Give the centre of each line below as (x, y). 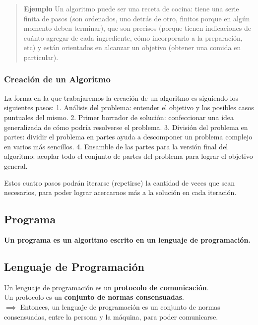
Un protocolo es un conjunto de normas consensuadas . (94, 297)
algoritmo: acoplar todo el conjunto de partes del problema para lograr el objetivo (129, 156)
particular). (41, 57)
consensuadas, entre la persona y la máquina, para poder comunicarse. (111, 316)
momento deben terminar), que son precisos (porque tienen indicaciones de (137, 28)
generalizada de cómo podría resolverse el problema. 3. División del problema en (126, 127)
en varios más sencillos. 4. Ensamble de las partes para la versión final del (116, 146)
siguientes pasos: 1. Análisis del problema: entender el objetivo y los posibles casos (129, 107)
